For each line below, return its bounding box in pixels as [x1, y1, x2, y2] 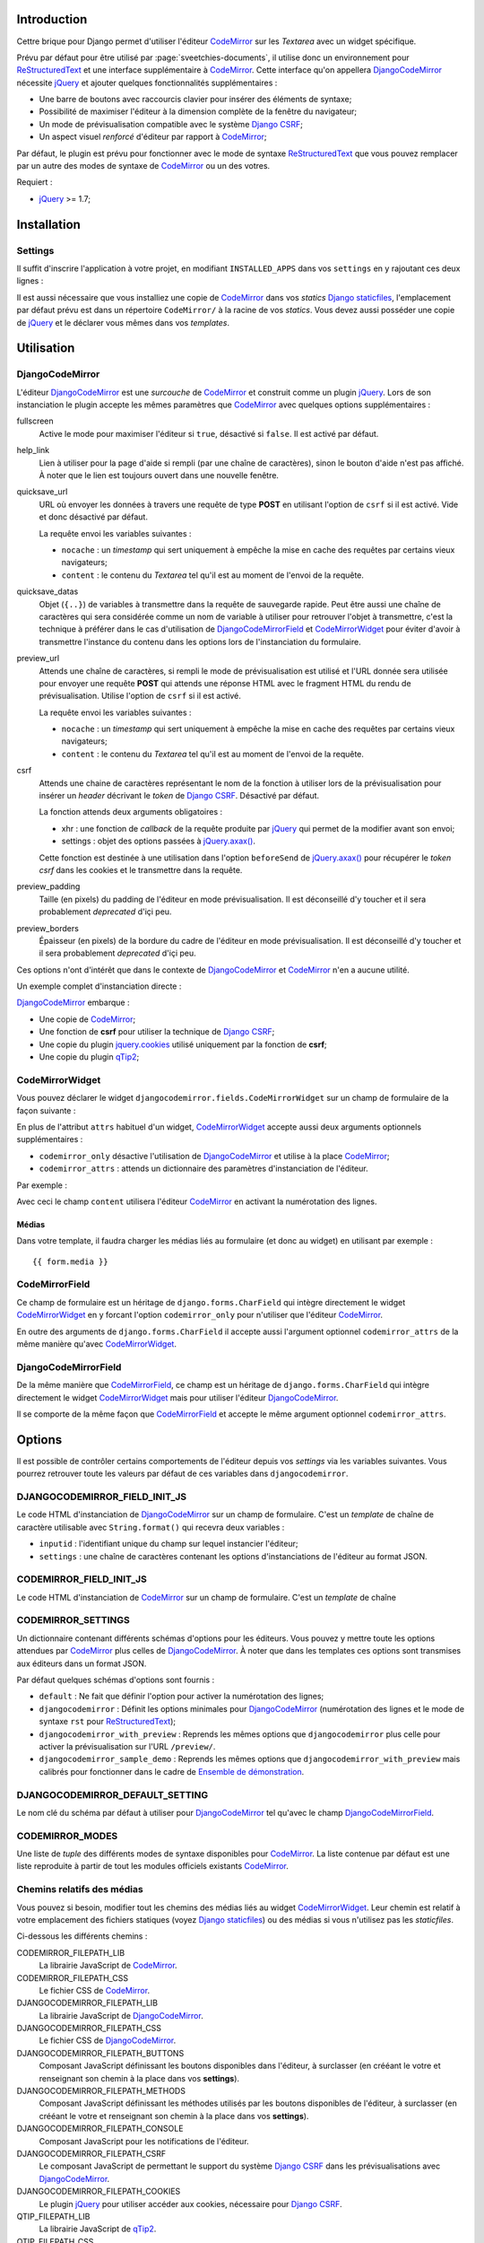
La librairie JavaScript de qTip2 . [39, 2223, 157, 2234]
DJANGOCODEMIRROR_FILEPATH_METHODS [16, 2086, 186, 2097]
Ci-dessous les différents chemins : [16, 1931, 148, 1942]
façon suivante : [16, 1104, 76, 1116]
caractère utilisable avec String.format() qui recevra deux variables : [16, 1522, 285, 1532]
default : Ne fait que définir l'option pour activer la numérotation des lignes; [39, 1691, 324, 1702]
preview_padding [16, 881, 81, 892]
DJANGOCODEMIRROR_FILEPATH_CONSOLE [16, 2123, 184, 2134]
